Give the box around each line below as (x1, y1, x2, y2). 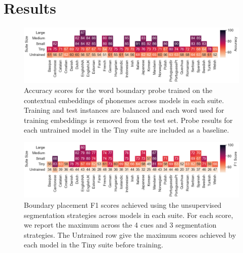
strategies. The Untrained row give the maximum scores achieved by (24, 229, 236, 240)
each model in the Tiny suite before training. (24, 239, 163, 250)
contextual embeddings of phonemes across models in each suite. (24, 94, 224, 105)
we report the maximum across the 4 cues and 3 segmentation (24, 219, 217, 230)
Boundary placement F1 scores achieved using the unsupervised (24, 199, 222, 210)
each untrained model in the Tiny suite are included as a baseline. (24, 124, 229, 135)
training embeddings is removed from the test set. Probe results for (24, 114, 233, 125)
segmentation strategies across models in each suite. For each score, (24, 209, 233, 220)
